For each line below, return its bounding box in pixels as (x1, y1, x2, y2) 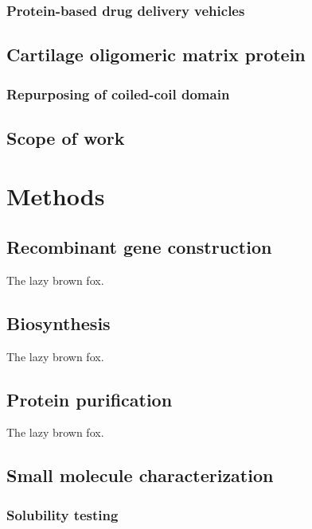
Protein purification (6, 387, 173, 411)
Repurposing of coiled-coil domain (6, 84, 230, 103)
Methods (6, 180, 105, 212)
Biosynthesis (6, 310, 111, 335)
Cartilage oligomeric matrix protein (6, 42, 306, 67)
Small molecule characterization (6, 463, 274, 488)
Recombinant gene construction (6, 235, 272, 259)
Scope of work (6, 125, 125, 150)
